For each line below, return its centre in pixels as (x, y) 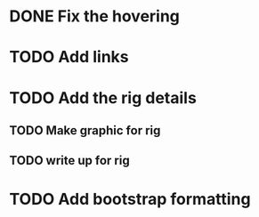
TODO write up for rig (70, 161)
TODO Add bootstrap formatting (130, 199)
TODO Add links (69, 57)
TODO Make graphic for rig (85, 130)
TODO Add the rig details (103, 97)
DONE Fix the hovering (95, 16)
